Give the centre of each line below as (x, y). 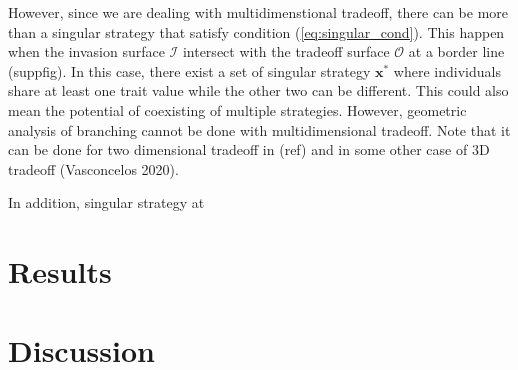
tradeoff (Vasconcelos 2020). (93, 168)
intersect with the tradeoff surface (286, 51)
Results (60, 271)
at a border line (456, 51)
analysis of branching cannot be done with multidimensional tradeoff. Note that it (259, 129)
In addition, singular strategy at (106, 202)
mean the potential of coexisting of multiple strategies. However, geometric (237, 109)
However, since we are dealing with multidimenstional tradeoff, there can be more (258, 12)
